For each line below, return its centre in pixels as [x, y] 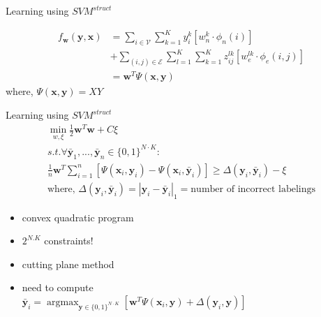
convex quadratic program [78, 217]
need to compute [58, 287]
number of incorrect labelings [253, 189]
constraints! [69, 241]
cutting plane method [68, 264]
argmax [63, 302]
